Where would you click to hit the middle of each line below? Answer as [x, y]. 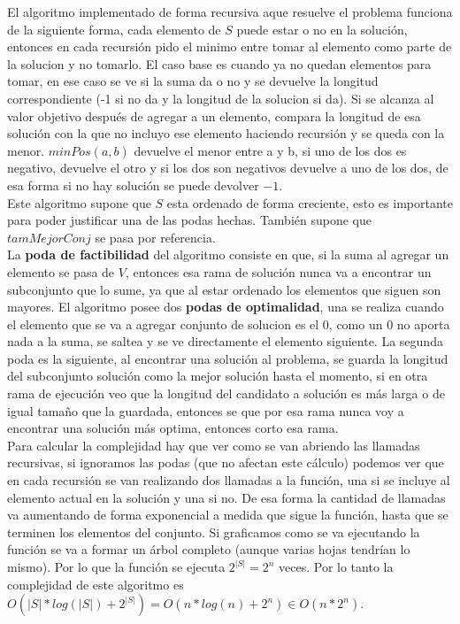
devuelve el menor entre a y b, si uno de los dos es [270, 150]
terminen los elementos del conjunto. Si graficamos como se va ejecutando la [214, 532]
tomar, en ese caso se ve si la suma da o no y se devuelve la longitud [193, 81]
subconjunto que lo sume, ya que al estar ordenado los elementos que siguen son [224, 289]
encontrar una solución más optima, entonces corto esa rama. [173, 428]
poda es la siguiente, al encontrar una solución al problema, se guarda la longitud [228, 358]
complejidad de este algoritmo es [96, 584]
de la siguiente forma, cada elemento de [114, 29]
